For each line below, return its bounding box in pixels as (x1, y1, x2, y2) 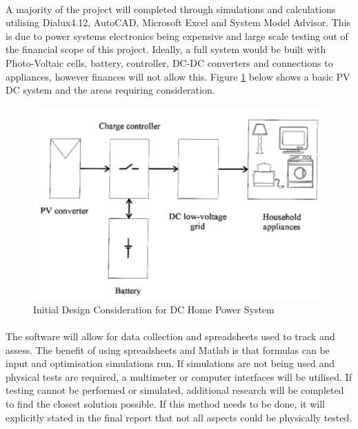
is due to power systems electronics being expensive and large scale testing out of (6, 28, 348, 43)
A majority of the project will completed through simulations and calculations (6, 1, 336, 16)
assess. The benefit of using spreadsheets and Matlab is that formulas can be (6, 342, 330, 357)
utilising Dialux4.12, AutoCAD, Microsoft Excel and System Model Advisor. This (6, 15, 351, 30)
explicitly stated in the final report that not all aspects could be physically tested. (6, 410, 352, 424)
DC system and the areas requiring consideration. (6, 83, 215, 97)
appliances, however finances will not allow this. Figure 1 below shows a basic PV (6, 69, 350, 83)
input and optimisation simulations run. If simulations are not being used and (6, 356, 335, 370)
